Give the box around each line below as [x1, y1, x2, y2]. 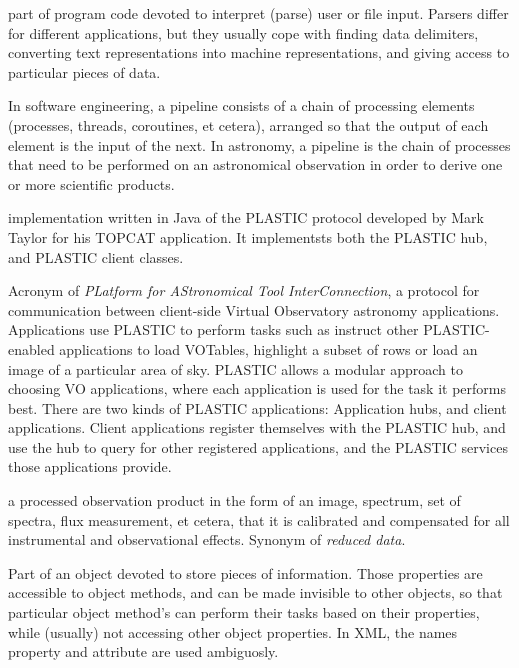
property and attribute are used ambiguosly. [8, 641, 279, 662]
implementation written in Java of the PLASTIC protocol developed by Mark [8, 207, 484, 228]
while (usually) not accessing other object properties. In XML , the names [8, 621, 458, 642]
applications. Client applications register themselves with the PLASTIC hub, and [8, 417, 506, 438]
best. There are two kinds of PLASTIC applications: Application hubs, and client [8, 397, 507, 418]
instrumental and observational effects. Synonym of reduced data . [8, 529, 406, 550]
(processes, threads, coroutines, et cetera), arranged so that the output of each [8, 114, 489, 135]
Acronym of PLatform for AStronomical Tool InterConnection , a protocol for [8, 280, 480, 301]
